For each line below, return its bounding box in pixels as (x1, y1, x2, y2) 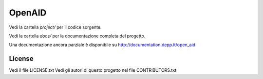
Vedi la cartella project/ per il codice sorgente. (9, 24, 102, 30)
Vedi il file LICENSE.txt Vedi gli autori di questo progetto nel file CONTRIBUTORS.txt (9, 67, 177, 73)
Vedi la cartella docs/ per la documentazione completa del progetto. (9, 33, 146, 39)
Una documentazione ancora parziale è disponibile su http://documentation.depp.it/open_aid (9, 42, 196, 48)
